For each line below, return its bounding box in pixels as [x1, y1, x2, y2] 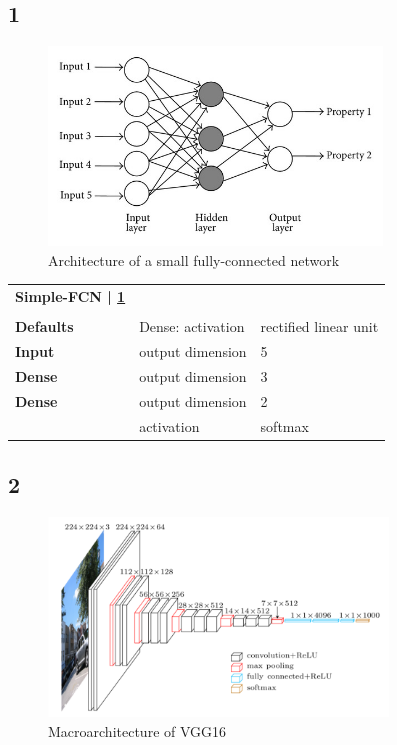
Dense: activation [139, 316, 245, 337]
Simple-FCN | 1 [15, 286, 126, 307]
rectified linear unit [260, 316, 379, 337]
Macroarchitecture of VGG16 [48, 720, 227, 741]
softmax [260, 415, 309, 436]
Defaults [15, 316, 74, 337]
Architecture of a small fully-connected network [48, 249, 340, 270]
